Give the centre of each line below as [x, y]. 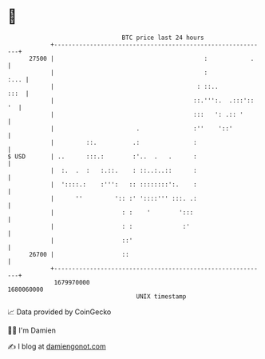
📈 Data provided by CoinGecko [59, 312]
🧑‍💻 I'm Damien [32, 330]
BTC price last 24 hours [163, 38]
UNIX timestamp [161, 296]
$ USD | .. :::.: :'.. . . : [102, 156]
